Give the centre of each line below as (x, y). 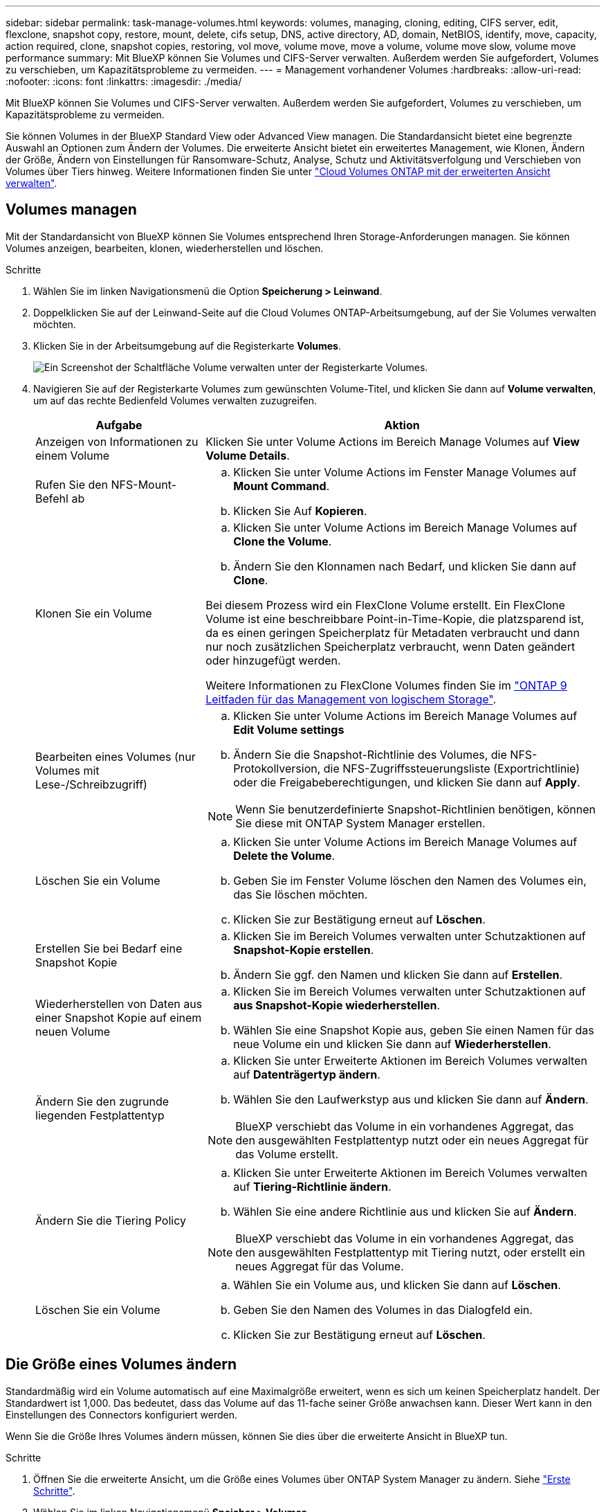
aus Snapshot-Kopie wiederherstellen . (337, 1005)
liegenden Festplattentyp (100, 1115)
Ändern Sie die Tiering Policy (111, 1220)
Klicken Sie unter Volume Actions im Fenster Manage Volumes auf (405, 472)
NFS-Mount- (144, 484)
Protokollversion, (277, 768)
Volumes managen (71, 210)
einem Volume (72, 455)
